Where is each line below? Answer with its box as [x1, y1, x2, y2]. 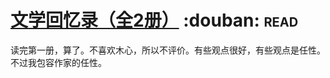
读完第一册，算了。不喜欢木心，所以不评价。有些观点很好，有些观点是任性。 [10, 44, 326, 56]
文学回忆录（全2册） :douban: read [10, 9, 299, 32]
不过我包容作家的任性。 [10, 56, 107, 68]
